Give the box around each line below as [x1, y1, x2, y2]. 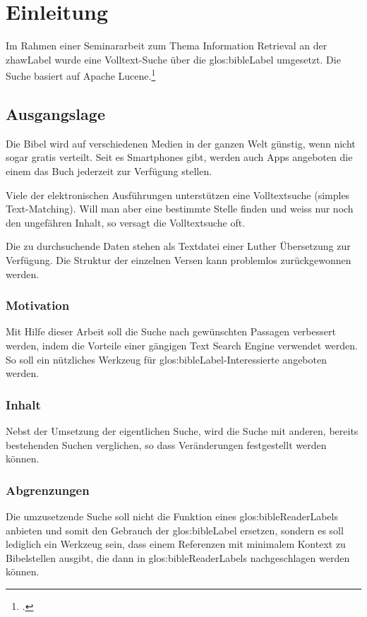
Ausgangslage [6, 102, 105, 124]
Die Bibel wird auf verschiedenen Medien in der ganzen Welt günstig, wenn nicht [6, 136, 356, 150]
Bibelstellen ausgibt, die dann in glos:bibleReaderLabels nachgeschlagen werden [6, 550, 350, 565]
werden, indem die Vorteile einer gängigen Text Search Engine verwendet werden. [6, 337, 358, 352]
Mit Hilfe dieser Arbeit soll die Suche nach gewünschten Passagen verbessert [6, 324, 336, 339]
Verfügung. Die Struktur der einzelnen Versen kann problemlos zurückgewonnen [6, 252, 351, 267]
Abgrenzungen [6, 481, 90, 498]
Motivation [6, 296, 70, 314]
